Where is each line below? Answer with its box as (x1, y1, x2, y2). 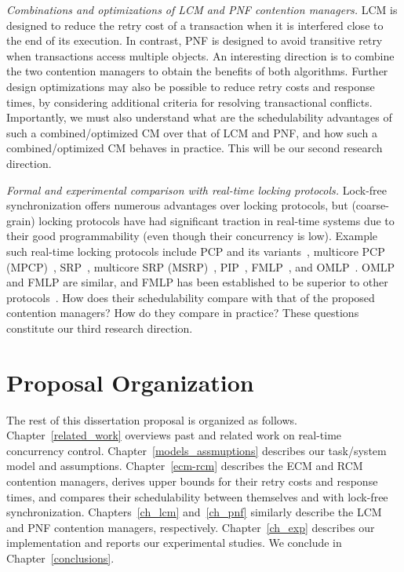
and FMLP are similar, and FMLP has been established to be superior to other (6, 274, 388, 290)
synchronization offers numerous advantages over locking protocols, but (6, 197, 348, 213)
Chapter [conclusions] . (6, 549, 115, 566)
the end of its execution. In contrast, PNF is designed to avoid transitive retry (6, 32, 383, 49)
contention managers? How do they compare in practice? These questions (6, 304, 359, 321)
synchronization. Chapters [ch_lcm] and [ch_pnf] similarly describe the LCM (6, 504, 382, 520)
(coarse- (351, 197, 389, 213)
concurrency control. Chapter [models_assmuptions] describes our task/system (6, 442, 387, 458)
